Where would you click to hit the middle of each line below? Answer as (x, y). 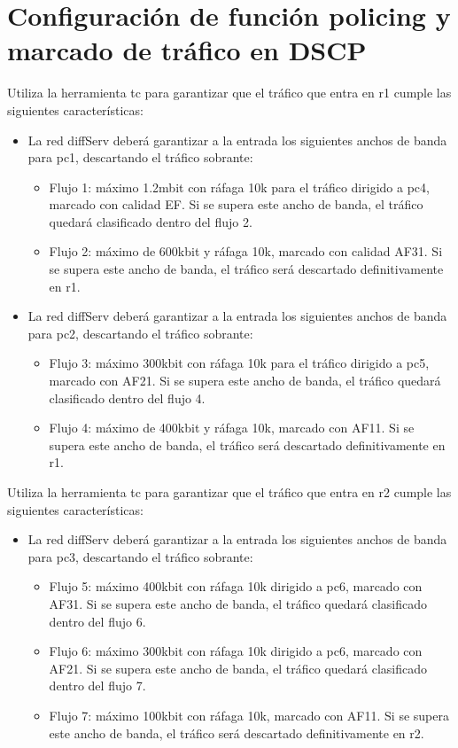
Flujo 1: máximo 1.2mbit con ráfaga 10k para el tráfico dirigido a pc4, (239, 187)
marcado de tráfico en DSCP (187, 50)
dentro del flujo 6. (97, 621)
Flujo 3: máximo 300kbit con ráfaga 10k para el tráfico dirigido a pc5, (239, 363)
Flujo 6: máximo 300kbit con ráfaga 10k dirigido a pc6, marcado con (236, 651)
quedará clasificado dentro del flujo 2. (151, 221)
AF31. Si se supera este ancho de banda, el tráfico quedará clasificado (238, 603)
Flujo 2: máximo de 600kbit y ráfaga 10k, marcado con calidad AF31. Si (246, 251)
